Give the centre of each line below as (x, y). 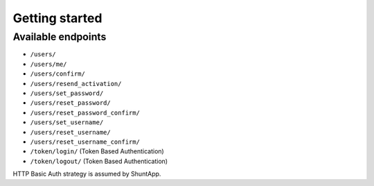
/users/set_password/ (67, 93)
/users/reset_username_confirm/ (85, 142)
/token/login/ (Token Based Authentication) (97, 151)
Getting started (57, 18)
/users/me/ (48, 64)
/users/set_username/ (67, 122)
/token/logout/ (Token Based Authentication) (99, 161)
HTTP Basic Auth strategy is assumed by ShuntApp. (87, 174)
